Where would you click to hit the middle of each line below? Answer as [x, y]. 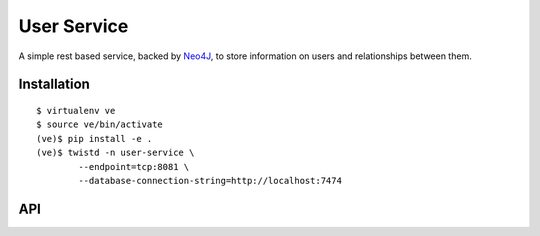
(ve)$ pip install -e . [94, 138]
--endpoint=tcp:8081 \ [134, 166]
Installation [54, 84]
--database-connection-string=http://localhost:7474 [210, 180]
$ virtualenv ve [76, 110]
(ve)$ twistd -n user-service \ [115, 153]
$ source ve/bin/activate [100, 124]
